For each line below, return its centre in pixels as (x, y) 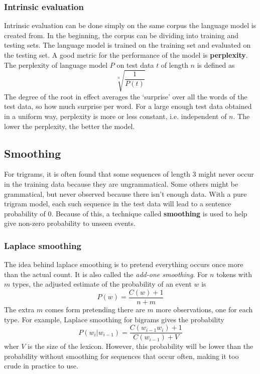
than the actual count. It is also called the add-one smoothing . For (106, 274)
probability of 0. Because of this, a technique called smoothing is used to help (126, 213)
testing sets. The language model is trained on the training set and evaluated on (127, 45)
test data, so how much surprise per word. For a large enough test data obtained (128, 106)
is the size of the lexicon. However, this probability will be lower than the (141, 346)
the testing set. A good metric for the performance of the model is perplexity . (126, 55)
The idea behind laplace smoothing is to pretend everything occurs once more (124, 264)
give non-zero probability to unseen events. (70, 223)
